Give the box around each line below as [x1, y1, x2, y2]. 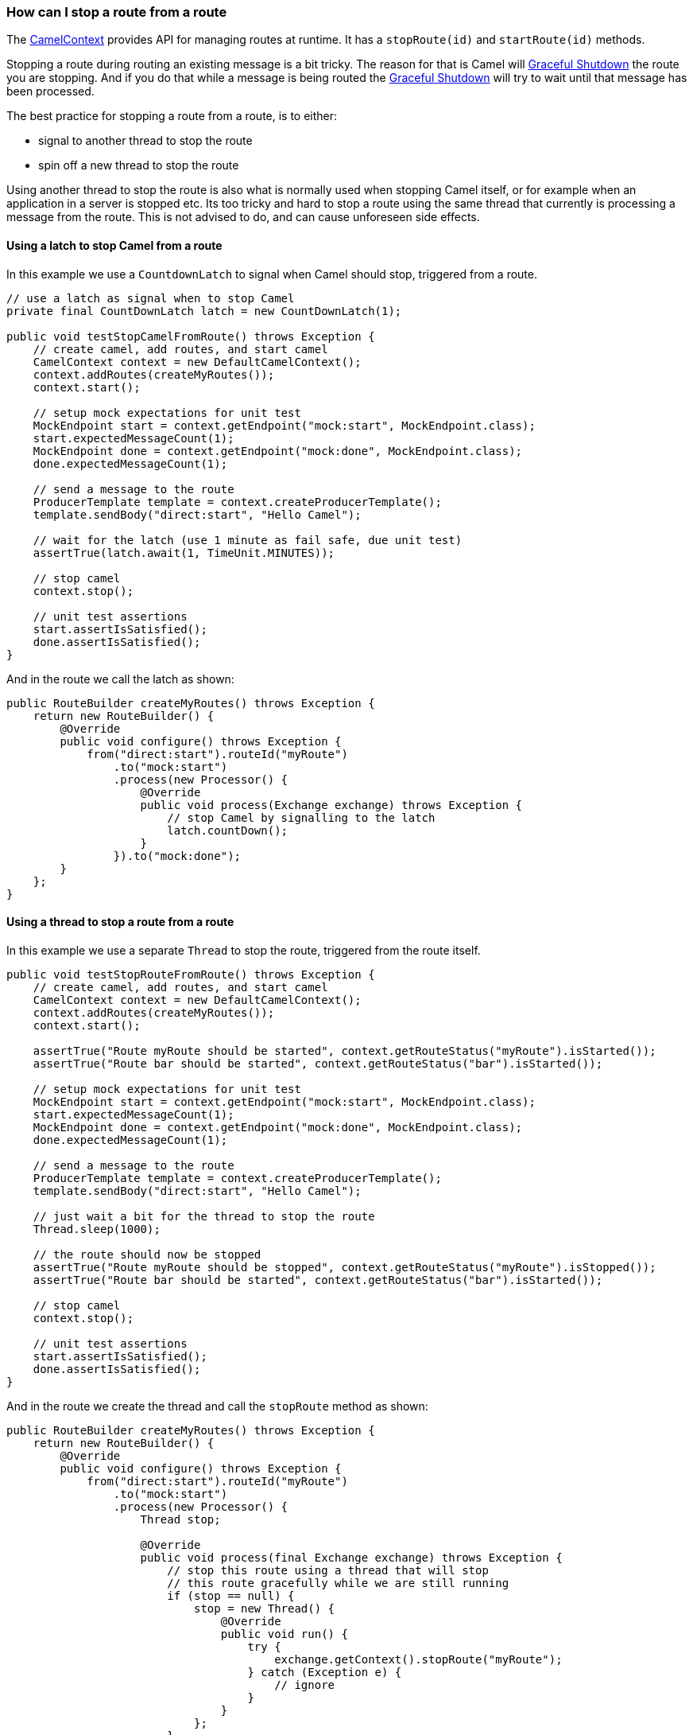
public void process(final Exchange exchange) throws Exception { [140, 1550, 563, 1564]
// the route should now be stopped [33, 1247, 261, 1261]
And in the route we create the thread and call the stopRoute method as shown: [6, 1399, 428, 1413]
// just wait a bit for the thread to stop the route [33, 1209, 375, 1223]
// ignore [274, 1678, 335, 1691]
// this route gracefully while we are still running [167, 1576, 509, 1589]
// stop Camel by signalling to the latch [167, 811, 436, 824]
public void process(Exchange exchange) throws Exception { [140, 798, 523, 811]
